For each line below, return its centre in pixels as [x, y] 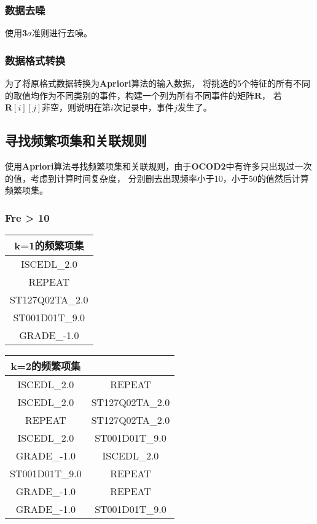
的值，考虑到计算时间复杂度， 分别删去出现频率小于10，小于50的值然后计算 [157, 178]
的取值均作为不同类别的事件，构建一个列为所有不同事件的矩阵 [130, 95]
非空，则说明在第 [76, 107]
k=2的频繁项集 [45, 366]
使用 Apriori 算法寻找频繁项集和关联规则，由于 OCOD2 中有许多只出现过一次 [158, 166]
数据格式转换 [35, 60]
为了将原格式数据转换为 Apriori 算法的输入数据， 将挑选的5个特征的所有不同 [158, 83]
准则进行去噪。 [62, 33]
